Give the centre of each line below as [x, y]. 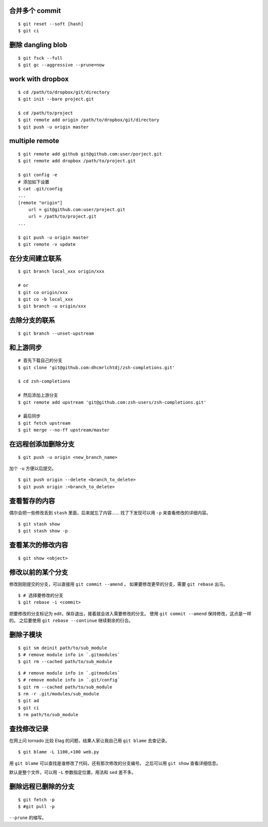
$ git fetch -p [36, 799]
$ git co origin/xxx [43, 292]
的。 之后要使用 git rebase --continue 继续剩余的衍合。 [71, 620]
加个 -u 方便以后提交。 [33, 468]
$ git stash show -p [43, 531]
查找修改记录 [29, 729]
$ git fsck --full [40, 58]
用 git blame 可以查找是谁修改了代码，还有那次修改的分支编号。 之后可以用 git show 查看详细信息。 [115, 763]
